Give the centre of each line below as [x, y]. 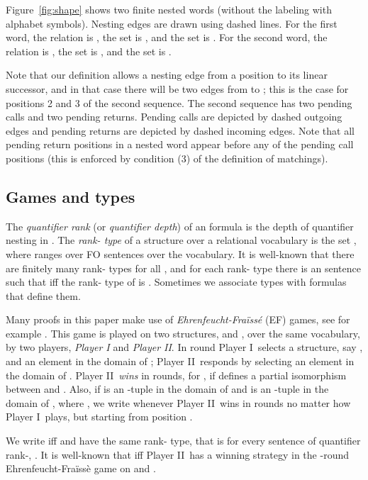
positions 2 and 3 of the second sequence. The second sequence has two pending [179, 102]
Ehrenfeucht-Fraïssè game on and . [81, 468]
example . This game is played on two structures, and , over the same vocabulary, [183, 333]
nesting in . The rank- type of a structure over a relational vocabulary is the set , [181, 240]
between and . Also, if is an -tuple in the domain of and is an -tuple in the [167, 389]
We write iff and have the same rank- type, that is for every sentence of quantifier [183, 441]
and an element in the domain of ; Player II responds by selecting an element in [180, 361]
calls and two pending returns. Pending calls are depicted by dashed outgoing [174, 117]
